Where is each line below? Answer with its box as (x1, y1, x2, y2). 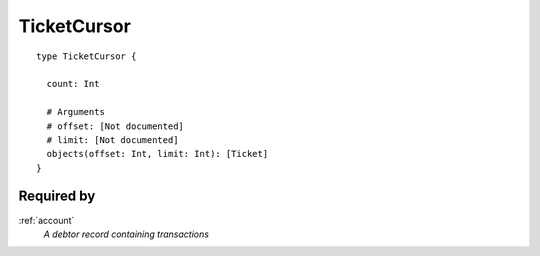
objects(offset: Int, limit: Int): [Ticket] (46, 148, 269, 160)
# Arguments (46, 106, 105, 118)
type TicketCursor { (36, 50, 137, 62)
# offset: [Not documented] (46, 120, 185, 132)
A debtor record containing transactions (43, 228, 210, 240)
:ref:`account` (18, 214, 75, 226)
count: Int (46, 78, 100, 90)
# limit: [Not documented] (46, 134, 179, 145)
